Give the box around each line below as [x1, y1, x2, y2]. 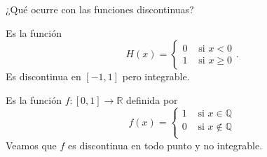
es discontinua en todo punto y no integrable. [67, 137, 263, 152]
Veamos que [6, 137, 57, 152]
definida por [126, 92, 178, 107]
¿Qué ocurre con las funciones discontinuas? [6, 2, 194, 16]
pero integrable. [122, 69, 190, 84]
